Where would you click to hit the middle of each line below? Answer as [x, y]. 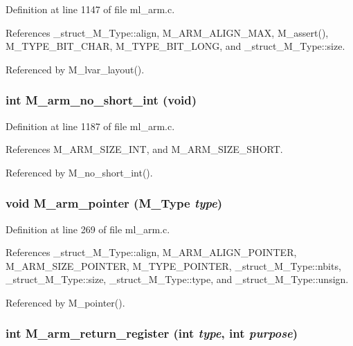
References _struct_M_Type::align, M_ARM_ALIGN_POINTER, [151, 252]
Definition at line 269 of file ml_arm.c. [88, 229]
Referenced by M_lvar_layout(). [75, 69]
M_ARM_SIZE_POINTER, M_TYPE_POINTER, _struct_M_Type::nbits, [173, 265]
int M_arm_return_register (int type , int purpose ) [152, 333]
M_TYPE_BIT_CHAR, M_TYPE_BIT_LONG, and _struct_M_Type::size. [175, 46]
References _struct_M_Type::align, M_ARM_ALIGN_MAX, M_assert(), [167, 32]
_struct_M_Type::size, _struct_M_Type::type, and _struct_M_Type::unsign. [177, 279]
